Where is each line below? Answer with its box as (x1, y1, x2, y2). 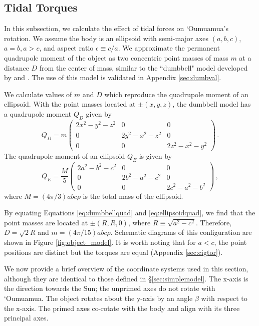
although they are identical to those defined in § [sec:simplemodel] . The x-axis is (4, 273, 248, 283)
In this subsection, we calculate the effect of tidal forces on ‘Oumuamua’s (4, 23, 228, 34)
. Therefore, (195, 217, 232, 227)
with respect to (201, 292, 247, 303)
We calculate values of (4, 89, 72, 99)
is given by (139, 151, 172, 161)
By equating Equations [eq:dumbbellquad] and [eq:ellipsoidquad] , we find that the (4, 207, 255, 218)
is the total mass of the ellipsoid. (83, 190, 183, 201)
